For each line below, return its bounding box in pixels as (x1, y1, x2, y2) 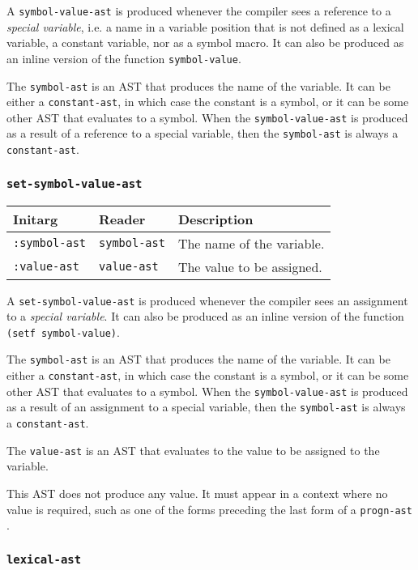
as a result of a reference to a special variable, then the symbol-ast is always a (6, 125, 399, 142)
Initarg (13, 209, 58, 228)
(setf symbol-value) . (6, 323, 120, 340)
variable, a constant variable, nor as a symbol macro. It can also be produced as (6, 34, 404, 51)
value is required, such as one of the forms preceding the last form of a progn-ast (6, 500, 412, 517)
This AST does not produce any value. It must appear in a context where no (6, 485, 388, 501)
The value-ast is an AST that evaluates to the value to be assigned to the (6, 441, 380, 458)
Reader (99, 209, 146, 228)
